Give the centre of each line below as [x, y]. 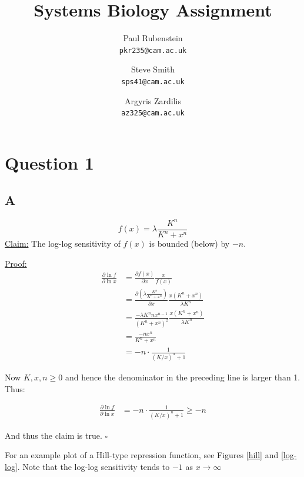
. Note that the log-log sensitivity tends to [93, 466]
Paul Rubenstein [153, 38]
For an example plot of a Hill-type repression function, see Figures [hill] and [142, 455]
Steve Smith [153, 69]
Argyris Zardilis [153, 100]
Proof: [16, 263]
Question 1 [49, 162]
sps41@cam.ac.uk [153, 82]
